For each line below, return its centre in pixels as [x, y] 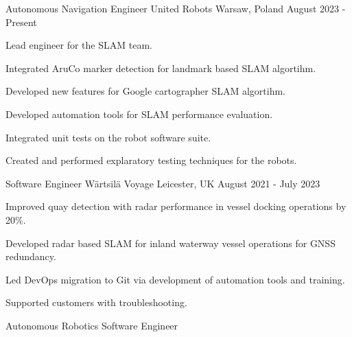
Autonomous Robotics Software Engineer [92, 325]
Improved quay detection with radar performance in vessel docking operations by [176, 206]
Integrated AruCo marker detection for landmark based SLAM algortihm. [161, 68]
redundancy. [31, 256]
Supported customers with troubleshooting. [96, 302]
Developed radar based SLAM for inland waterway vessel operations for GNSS [171, 243]
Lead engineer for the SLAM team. [79, 45]
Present [21, 22]
